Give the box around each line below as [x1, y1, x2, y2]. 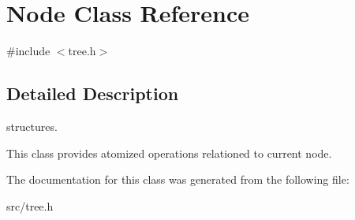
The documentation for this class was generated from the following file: [6, 171, 349, 188]
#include [6, 43, 50, 59]
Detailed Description [6, 81, 179, 106]
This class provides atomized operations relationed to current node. [6, 144, 332, 161]
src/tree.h [6, 197, 54, 214]
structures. [6, 117, 58, 134]
